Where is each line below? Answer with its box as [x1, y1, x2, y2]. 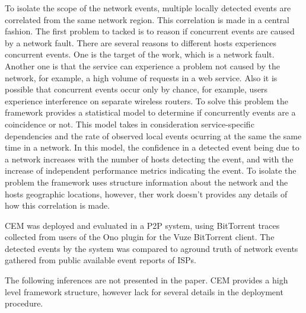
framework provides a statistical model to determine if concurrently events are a [5, 106, 296, 119]
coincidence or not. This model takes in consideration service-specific [5, 117, 254, 130]
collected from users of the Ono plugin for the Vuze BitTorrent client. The [5, 231, 275, 243]
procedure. [5, 297, 43, 309]
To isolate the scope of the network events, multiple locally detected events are [5, 2, 291, 14]
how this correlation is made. [5, 199, 110, 212]
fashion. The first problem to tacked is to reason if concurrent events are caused [5, 25, 295, 37]
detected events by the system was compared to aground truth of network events [5, 242, 298, 254]
